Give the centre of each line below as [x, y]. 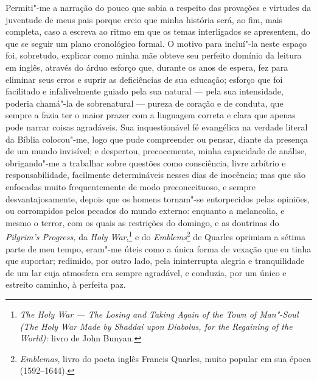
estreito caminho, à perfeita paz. [66, 284]
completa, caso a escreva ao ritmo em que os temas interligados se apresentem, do [158, 31]
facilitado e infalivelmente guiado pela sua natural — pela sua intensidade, [145, 91]
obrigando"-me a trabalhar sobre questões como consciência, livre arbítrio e [146, 162]
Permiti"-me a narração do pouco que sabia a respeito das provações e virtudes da [158, 7]
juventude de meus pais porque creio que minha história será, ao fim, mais [144, 19]
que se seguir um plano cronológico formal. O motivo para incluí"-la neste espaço [156, 43]
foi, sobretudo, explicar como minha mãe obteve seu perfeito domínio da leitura [154, 55]
